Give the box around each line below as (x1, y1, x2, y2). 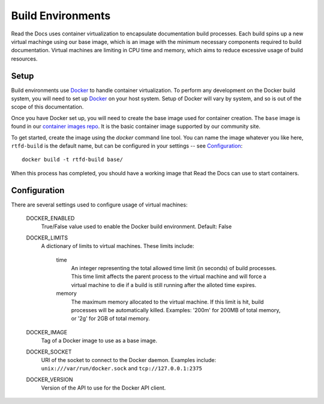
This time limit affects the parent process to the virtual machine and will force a (71, 273, 266, 280)
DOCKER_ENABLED (26, 215, 75, 222)
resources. (11, 55, 38, 62)
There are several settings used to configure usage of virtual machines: (11, 201, 188, 208)
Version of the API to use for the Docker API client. (41, 384, 166, 391)
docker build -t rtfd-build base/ (22, 156, 123, 163)
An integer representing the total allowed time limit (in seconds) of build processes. (71, 265, 277, 271)
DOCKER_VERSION (26, 376, 73, 383)
